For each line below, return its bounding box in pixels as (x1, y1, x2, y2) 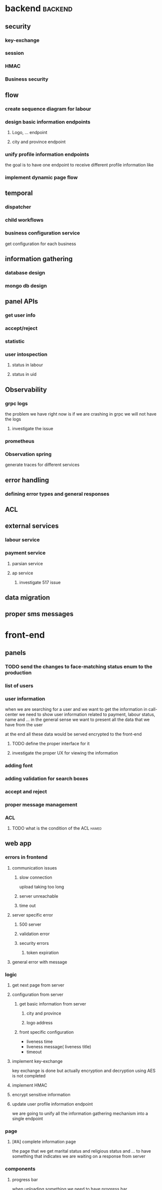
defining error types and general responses (5, 490, 110, 497)
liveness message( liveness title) (26, 1044, 91, 1049)
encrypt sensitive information (12, 1092, 71, 1097)
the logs (5, 416, 21, 422)
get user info (5, 312, 36, 318)
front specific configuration (19, 1029, 74, 1035)
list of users (5, 682, 34, 689)
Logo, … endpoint (12, 129, 47, 135)
